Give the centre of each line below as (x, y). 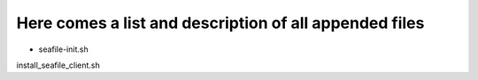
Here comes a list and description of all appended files (220, 23)
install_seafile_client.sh (58, 65)
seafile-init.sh (63, 49)
